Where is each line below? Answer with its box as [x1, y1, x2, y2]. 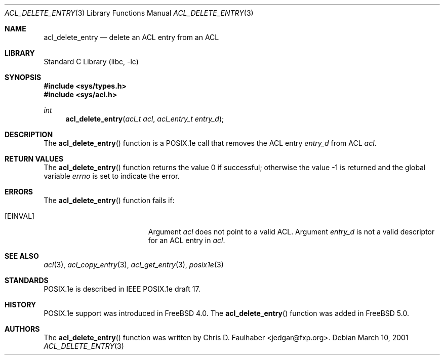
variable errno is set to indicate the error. [44, 172, 180, 180]
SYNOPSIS [5, 73, 42, 82]
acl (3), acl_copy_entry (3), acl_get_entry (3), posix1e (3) [44, 260, 224, 269]
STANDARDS [5, 276, 49, 285]
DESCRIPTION [5, 130, 53, 139]
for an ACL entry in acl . [148, 236, 225, 245]
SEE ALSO [5, 252, 39, 260]
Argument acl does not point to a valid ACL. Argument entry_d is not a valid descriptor [148, 227, 435, 236]
